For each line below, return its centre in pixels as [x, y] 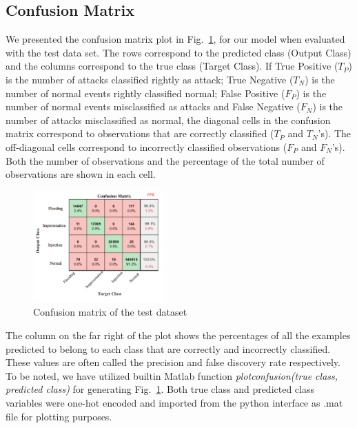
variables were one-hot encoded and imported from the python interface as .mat [174, 402]
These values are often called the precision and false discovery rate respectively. [173, 362]
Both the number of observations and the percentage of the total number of [165, 160]
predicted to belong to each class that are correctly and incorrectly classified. [168, 348]
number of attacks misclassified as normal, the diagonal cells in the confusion [168, 120]
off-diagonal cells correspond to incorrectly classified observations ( [146, 146]
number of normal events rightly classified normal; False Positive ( [145, 93]
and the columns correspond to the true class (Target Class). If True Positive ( [172, 66]
